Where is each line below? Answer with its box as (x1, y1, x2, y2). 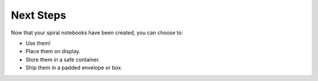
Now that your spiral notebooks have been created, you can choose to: (11, 29, 184, 36)
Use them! (25, 40, 51, 47)
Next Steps (11, 9, 67, 22)
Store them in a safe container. (25, 56, 100, 63)
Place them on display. (25, 48, 81, 55)
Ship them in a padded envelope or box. (25, 64, 123, 71)
